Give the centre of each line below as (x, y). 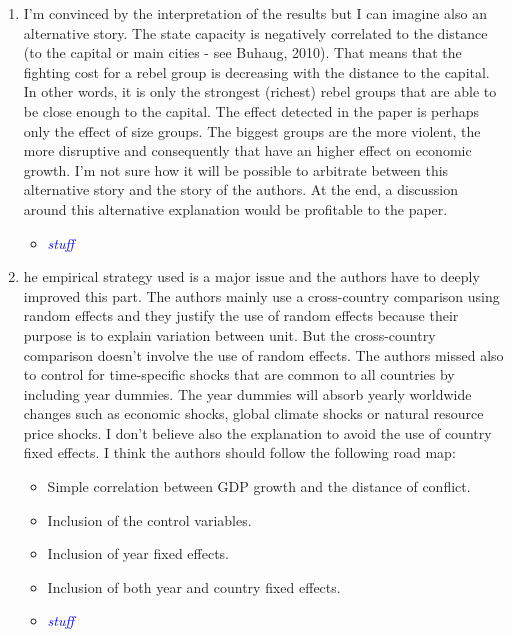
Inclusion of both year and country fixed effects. (194, 586)
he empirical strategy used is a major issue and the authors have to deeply (251, 276)
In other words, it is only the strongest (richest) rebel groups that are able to (260, 91)
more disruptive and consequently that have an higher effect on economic (247, 150)
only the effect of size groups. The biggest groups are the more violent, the (252, 130)
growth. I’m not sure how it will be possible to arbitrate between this (236, 169)
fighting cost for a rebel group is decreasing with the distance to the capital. (256, 71)
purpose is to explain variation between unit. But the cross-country (229, 334)
